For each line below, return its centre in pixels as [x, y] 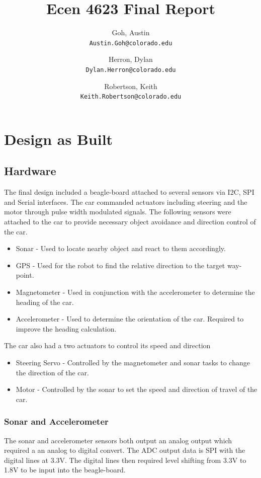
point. [25, 275]
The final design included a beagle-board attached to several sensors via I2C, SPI [129, 192]
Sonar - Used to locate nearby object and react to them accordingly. [121, 248]
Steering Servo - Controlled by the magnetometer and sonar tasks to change [133, 362]
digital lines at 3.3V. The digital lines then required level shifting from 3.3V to [125, 460]
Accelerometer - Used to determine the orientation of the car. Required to [130, 319]
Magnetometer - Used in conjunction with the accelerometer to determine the [135, 292]
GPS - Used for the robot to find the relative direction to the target [120, 265]
